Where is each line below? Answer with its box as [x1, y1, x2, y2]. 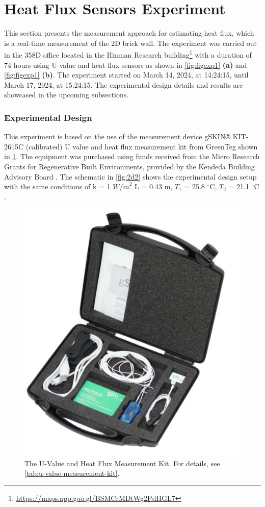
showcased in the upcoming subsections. [4, 89, 129, 100]
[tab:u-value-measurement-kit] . [24, 468, 120, 478]
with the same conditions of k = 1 [4, 181, 111, 192]
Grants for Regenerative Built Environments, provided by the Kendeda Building [4, 161, 255, 171]
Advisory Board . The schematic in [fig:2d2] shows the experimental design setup [4, 171, 257, 182]
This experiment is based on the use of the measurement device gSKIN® [4, 131, 230, 142]
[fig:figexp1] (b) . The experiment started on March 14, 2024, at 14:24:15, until [4, 69, 249, 80]
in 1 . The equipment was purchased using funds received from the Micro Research [4, 151, 260, 162]
